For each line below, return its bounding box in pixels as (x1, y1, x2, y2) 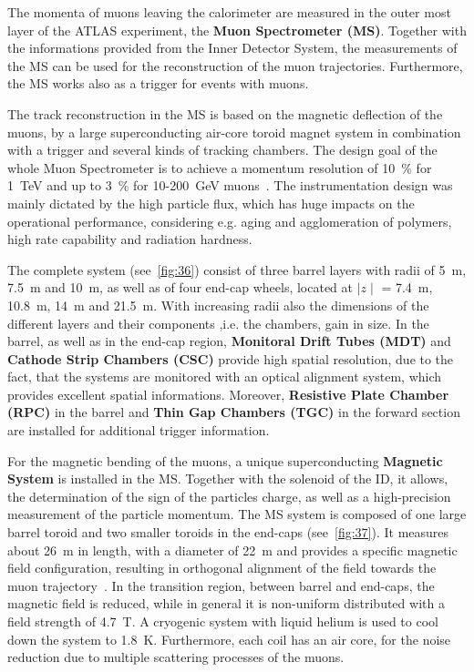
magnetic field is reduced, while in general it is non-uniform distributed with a (7, 594, 445, 613)
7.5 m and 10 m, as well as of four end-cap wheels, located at (7, 278, 354, 297)
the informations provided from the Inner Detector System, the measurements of (7, 38, 458, 57)
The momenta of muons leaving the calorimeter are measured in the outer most (7, 3, 451, 21)
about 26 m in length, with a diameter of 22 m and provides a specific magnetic (7, 540, 458, 559)
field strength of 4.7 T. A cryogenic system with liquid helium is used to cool (7, 612, 438, 630)
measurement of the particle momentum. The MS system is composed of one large (7, 504, 467, 524)
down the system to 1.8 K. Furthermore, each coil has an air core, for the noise (7, 629, 451, 648)
